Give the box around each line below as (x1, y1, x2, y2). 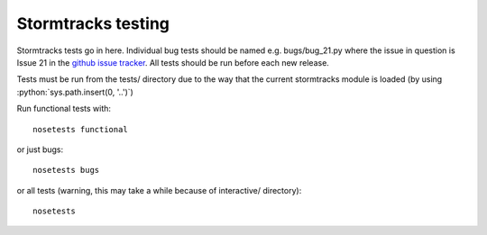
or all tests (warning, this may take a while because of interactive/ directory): (16, 185, 302, 195)
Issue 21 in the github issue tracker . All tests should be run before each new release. (16, 57, 329, 68)
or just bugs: (16, 144, 64, 155)
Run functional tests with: (16, 104, 112, 114)
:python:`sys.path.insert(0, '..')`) (16, 86, 134, 97)
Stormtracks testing (16, 14, 170, 33)
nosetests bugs (32, 165, 100, 176)
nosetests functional (32, 124, 128, 134)
